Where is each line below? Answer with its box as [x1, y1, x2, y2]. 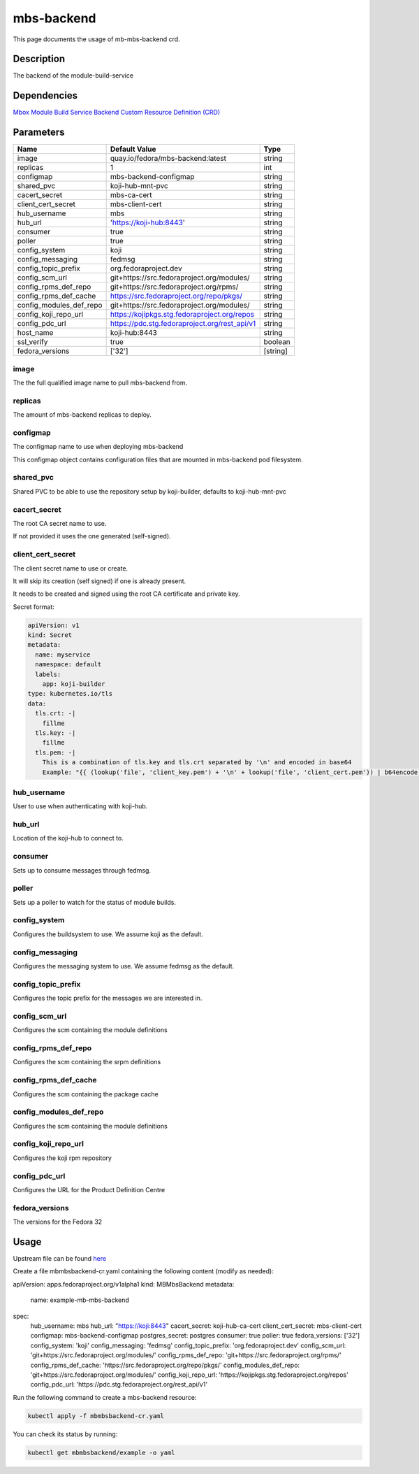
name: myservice [35, 650, 91, 659]
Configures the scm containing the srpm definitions [13, 1058, 161, 1066]
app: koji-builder [42, 680, 105, 688]
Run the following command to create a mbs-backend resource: [13, 1393, 197, 1401]
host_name [17, 328, 54, 338]
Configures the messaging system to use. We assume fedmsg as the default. [13, 961, 235, 970]
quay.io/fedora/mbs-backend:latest [110, 154, 227, 164]
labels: [35, 670, 61, 678]
